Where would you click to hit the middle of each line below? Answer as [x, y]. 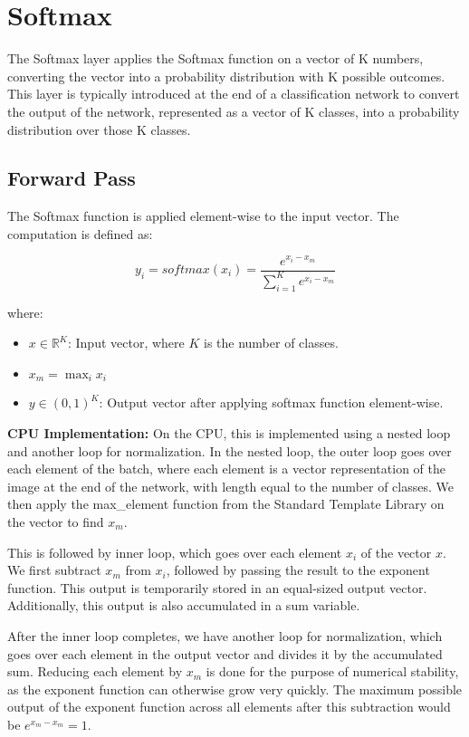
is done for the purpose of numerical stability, [332, 671]
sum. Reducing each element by [95, 671]
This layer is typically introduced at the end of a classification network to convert [234, 94]
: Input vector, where [126, 343]
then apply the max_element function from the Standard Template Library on [226, 504]
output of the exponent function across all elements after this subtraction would [229, 707]
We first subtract [54, 570]
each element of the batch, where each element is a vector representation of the [226, 469]
